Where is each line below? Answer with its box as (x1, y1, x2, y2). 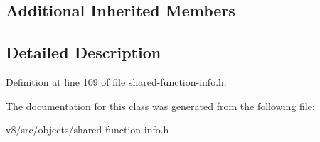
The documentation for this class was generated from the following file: (6, 98, 315, 113)
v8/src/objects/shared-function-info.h (6, 122, 169, 137)
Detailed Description (6, 41, 161, 63)
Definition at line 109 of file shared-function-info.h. (6, 74, 227, 89)
